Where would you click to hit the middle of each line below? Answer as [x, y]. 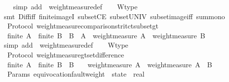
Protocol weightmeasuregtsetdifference [66, 54]
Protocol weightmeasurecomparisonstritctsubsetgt [83, 26]
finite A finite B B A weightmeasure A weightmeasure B [106, 35]
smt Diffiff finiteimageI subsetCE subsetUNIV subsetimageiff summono [114, 16]
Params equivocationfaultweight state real [76, 74]
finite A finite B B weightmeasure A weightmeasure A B [110, 64]
